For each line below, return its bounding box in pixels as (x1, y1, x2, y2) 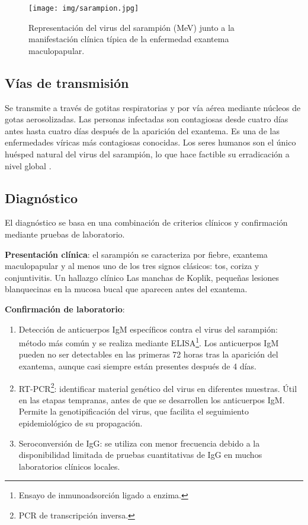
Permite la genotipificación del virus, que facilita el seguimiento (18, 405, 249, 418)
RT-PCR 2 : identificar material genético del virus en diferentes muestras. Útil (18, 380, 297, 394)
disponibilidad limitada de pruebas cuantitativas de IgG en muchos (18, 448, 262, 461)
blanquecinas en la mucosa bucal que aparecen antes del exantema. (5, 283, 248, 295)
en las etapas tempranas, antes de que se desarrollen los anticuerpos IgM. (18, 393, 285, 406)
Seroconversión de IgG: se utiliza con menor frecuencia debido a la (18, 437, 260, 449)
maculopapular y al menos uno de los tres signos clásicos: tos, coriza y (5, 260, 259, 272)
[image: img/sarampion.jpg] (28, 4, 139, 12)
